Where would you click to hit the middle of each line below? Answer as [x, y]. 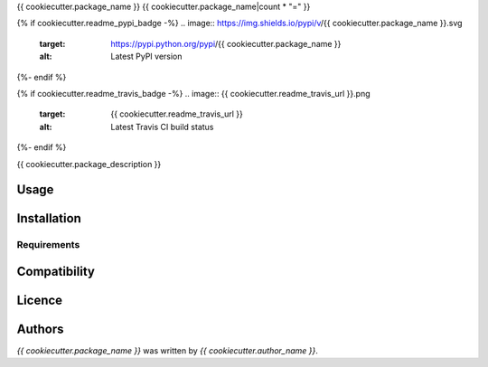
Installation [49, 218]
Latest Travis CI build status [162, 127]
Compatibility [56, 271]
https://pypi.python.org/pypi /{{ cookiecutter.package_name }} [226, 43]
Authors [40, 329]
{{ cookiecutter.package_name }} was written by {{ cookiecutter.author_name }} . [167, 351]
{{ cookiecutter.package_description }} [89, 164]
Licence [40, 300]
